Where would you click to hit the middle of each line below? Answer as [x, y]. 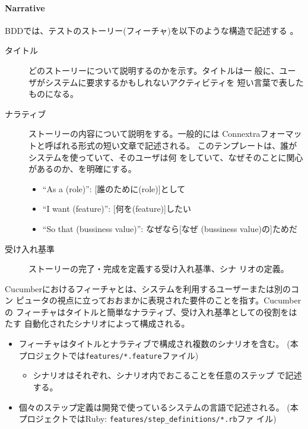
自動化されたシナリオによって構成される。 [107, 323]
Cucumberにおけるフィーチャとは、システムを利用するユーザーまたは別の [148, 288]
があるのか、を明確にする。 [82, 169]
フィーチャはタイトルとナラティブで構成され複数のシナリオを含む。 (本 [158, 344]
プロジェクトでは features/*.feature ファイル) [109, 355]
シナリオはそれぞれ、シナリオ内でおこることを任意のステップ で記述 [167, 375]
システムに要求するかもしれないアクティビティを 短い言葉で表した [174, 82]
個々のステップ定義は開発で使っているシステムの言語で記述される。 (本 [158, 407]
